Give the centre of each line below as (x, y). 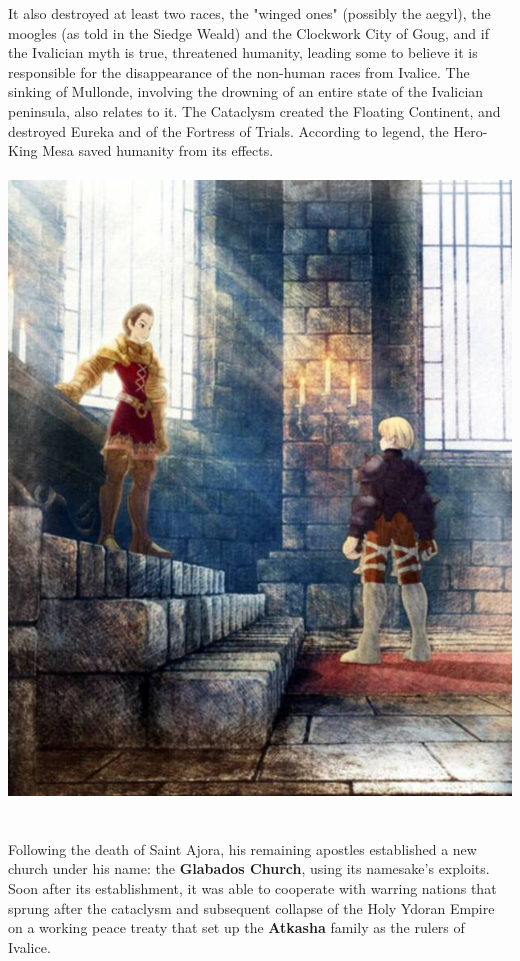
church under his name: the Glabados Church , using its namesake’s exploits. (249, 868)
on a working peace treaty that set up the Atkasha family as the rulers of (236, 927)
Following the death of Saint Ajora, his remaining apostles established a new (242, 848)
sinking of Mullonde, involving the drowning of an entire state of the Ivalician (246, 91)
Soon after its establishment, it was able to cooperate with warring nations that (252, 888)
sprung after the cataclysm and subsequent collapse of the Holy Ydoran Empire (251, 907)
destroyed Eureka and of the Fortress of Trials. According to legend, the (228, 130)
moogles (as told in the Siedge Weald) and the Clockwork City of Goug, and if (248, 32)
